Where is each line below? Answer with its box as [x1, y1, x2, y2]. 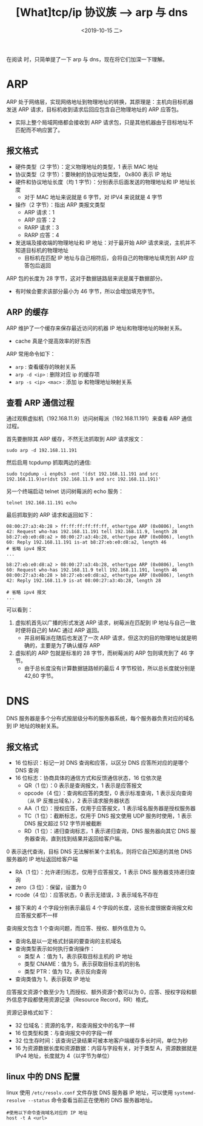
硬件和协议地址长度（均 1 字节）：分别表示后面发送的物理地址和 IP [15, 178, 179, 185]
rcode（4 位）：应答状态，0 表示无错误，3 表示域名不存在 [15, 891, 159, 899]
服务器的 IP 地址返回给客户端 [6, 856, 78, 863]
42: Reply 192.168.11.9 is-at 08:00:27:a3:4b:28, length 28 [6, 578, 162, 584]
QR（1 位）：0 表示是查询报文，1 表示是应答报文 [24, 782, 142, 790]
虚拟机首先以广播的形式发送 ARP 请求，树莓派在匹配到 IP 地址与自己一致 [15, 619, 196, 626]
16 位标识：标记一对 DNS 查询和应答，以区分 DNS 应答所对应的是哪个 [15, 759, 189, 766]
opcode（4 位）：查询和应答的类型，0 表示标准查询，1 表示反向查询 [24, 790, 193, 797]
